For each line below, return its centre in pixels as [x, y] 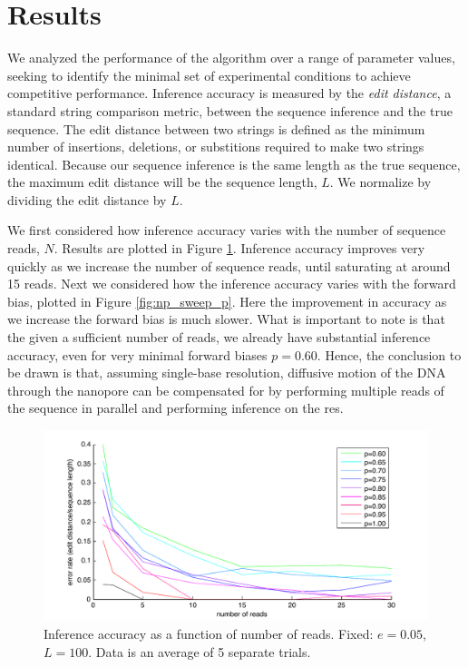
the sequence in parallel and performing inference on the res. [175, 408]
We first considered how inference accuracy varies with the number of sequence [227, 230]
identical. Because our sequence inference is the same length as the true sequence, [234, 164]
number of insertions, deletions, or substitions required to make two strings [216, 147]
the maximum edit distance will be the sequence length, [162, 182]
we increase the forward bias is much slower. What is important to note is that [226, 319]
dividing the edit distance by [87, 199]
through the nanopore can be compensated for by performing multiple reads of [226, 390]
